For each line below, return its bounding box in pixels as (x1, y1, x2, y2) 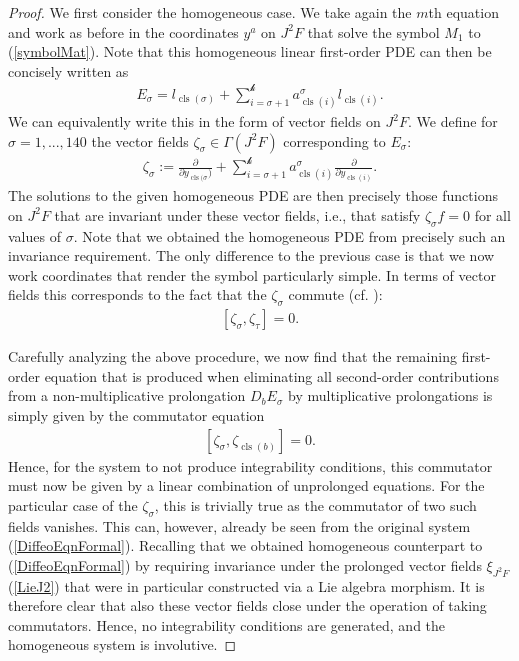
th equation (428, 2, 499, 22)
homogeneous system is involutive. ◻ (8, 634, 237, 655)
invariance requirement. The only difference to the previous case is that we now (8, 245, 495, 266)
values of (8, 225, 61, 246)
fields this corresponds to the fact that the (8, 284, 267, 305)
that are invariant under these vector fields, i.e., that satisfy (54, 204, 421, 225)
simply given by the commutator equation (8, 404, 265, 425)
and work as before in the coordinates (8, 21, 239, 42)
